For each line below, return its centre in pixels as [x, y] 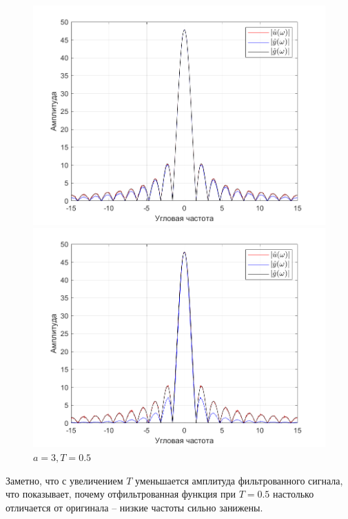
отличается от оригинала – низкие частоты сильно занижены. [134, 507]
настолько [294, 494]
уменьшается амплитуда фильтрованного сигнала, [239, 480]
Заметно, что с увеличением [64, 480]
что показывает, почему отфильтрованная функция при [121, 494]
